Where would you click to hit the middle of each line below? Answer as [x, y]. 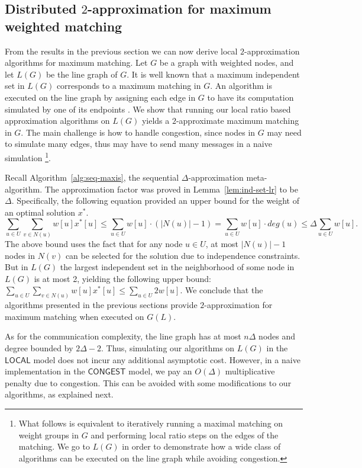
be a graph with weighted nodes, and [227, 62]
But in [17, 267]
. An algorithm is [241, 86]
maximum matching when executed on [75, 316]
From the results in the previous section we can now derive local [121, 51]
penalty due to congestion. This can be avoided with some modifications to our [148, 382]
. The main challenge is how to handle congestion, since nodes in [138, 132]
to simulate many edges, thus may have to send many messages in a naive [138, 144]
